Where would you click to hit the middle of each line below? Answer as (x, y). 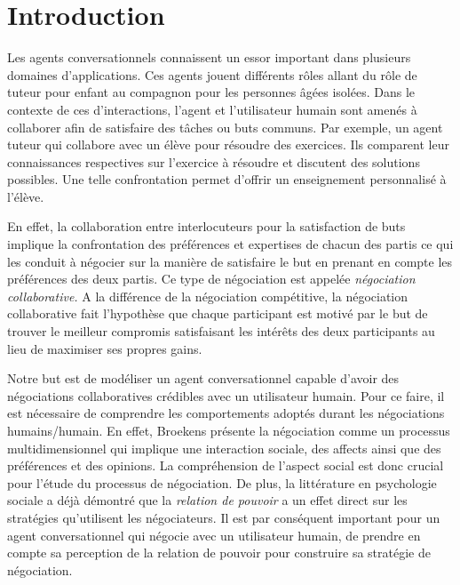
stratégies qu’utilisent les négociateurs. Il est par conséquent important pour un (224, 517)
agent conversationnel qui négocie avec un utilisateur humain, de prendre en (214, 535)
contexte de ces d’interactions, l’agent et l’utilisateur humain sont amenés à (212, 109)
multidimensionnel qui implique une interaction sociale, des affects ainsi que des (224, 448)
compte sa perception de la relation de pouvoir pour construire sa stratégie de (219, 553)
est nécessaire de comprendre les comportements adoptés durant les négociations (226, 413)
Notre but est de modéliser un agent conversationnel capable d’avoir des (203, 378)
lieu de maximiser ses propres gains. (105, 348)
